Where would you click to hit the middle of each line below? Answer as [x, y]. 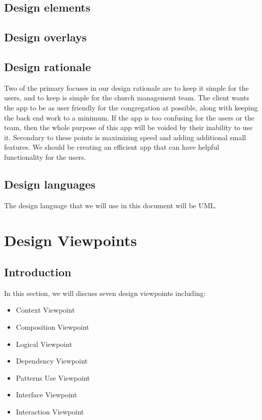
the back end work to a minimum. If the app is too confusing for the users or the [129, 117]
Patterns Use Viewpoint [53, 377]
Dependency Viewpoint [52, 361]
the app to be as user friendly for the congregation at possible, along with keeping [131, 107]
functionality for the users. [45, 157]
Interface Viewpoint [46, 395]
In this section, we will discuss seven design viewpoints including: [105, 293]
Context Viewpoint [45, 310]
